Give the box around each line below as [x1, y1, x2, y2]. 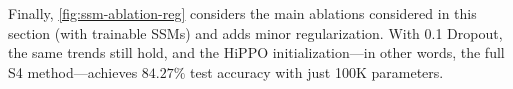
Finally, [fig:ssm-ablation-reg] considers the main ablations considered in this [8, 3, 477, 23]
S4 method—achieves [8, 61, 138, 82]
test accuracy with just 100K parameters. [190, 61, 444, 82]
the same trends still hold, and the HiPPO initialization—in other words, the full [8, 42, 505, 63]
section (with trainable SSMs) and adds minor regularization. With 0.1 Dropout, [8, 22, 503, 43]
